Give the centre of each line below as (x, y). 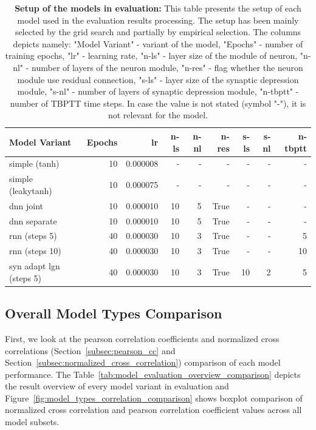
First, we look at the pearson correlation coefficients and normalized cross (142, 338)
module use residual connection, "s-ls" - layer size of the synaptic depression (158, 79)
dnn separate (33, 220)
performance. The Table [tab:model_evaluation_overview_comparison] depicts (153, 374)
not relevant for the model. (158, 115)
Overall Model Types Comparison (114, 313)
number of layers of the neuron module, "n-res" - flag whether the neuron (167, 67)
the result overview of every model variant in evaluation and (117, 386)
